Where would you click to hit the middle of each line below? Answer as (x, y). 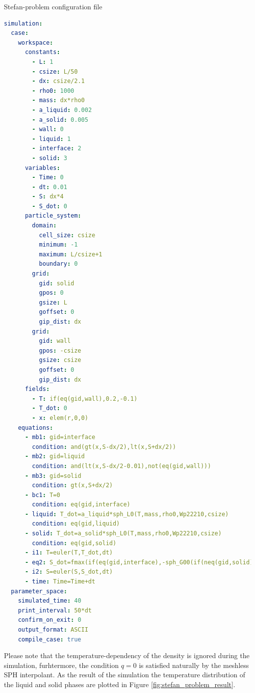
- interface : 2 (57, 149)
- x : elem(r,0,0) (60, 418)
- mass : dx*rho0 (58, 100)
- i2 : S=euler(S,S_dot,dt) (69, 572)
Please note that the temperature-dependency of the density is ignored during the (127, 655)
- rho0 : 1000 (53, 91)
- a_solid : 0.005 (60, 120)
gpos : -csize (60, 350)
